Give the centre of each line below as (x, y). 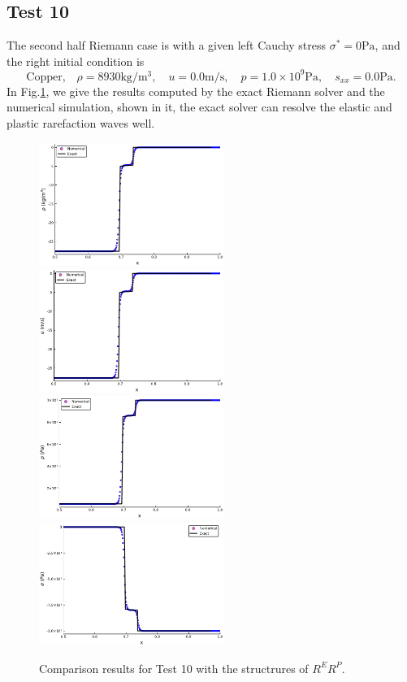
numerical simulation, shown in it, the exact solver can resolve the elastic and (199, 107)
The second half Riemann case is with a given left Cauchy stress (167, 45)
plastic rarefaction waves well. (81, 123)
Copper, (46, 77)
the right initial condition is (76, 61)
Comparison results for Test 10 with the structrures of (174, 668)
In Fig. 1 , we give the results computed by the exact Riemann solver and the (196, 91)
